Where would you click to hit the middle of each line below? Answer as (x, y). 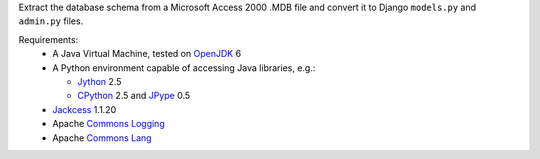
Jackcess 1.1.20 (84, 109)
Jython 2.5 (99, 81)
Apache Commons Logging (108, 124)
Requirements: (48, 39)
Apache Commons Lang (102, 137)
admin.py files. (51, 21)
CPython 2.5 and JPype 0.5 (134, 96)
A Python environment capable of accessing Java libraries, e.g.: (184, 67)
